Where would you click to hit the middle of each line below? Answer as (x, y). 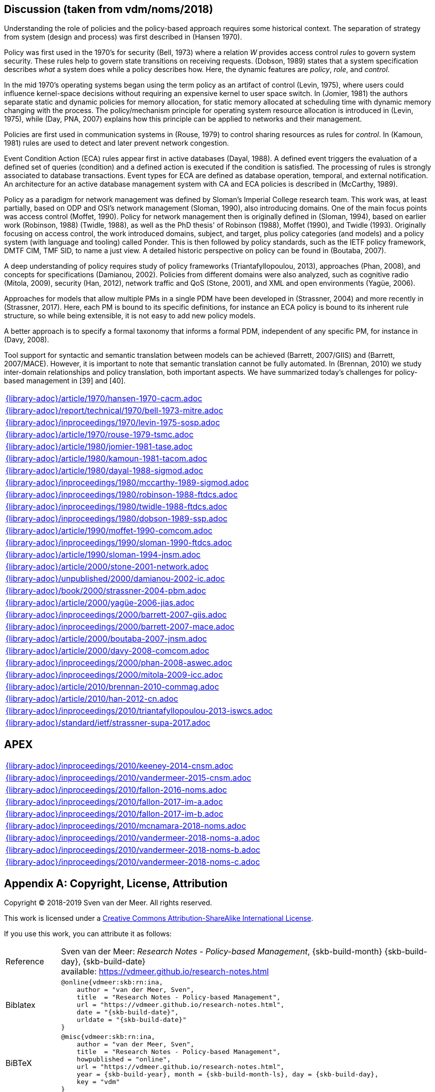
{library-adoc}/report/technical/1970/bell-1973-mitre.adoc (114, 411)
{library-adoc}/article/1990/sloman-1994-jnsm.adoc (103, 555)
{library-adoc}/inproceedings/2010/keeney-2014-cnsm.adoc (119, 766)
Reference (25, 962)
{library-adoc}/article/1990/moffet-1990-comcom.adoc (109, 531)
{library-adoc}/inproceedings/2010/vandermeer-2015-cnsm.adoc (128, 778)
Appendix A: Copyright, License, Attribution (116, 883)
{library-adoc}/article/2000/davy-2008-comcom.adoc (108, 651)
